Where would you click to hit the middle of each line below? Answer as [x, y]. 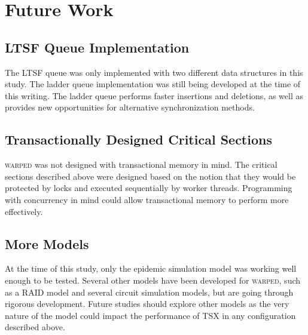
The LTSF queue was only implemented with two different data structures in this [154, 72]
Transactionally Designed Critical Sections [138, 139]
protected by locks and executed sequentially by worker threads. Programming [149, 188]
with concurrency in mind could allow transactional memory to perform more [147, 199]
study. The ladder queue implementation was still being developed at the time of [153, 84]
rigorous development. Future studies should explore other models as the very [147, 304]
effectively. [24, 211]
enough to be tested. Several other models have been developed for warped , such [153, 280]
